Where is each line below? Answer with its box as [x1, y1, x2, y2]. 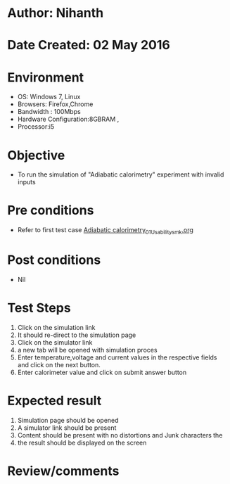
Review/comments [7, 463, 120, 479]
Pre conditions [7, 203, 94, 219]
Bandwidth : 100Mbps [17, 108, 81, 116]
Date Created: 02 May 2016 [7, 37, 170, 53]
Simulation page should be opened [17, 416, 119, 424]
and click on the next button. [17, 360, 101, 369]
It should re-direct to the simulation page [17, 331, 136, 339]
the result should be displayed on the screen [17, 438, 147, 447]
